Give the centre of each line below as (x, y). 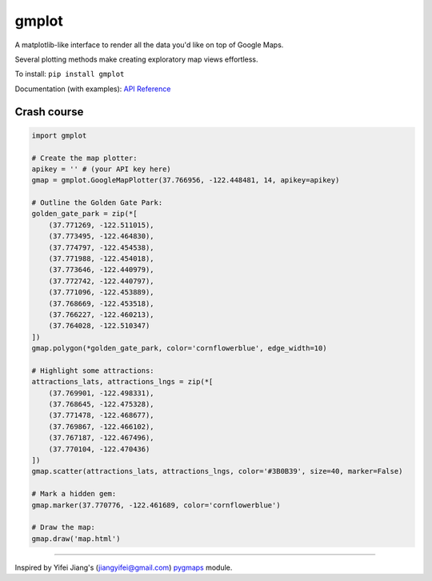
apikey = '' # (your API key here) (101, 169)
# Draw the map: (64, 527)
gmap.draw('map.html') (76, 539)
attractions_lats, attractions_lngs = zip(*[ (122, 382)
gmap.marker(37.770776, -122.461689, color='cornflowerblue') (156, 505)
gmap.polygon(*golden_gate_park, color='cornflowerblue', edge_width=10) (179, 349)
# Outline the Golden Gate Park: (97, 203)
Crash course (49, 112)
